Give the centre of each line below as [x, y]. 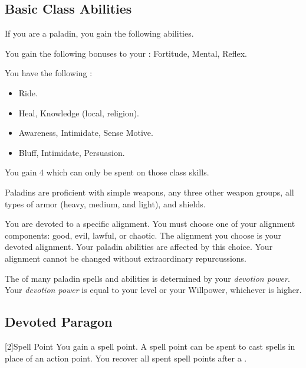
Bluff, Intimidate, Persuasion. [72, 152]
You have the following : [49, 73]
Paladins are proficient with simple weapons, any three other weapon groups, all [149, 192]
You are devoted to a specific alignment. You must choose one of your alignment [150, 224]
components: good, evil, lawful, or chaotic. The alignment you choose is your [143, 235]
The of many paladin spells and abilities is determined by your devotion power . [147, 278]
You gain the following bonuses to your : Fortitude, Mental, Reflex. [126, 53]
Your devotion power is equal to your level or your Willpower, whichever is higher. [153, 290]
